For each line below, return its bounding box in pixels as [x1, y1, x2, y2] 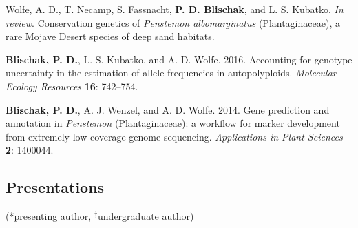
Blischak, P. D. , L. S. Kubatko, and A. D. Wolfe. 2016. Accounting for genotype [6, 52, 352, 66]
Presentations [6, 176, 105, 198]
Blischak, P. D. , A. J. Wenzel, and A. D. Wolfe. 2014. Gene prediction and [6, 102, 330, 116]
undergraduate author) [98, 209, 194, 223]
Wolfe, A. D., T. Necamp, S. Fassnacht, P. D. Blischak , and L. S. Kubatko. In [6, 2, 344, 16]
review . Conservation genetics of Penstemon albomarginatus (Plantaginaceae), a [6, 15, 340, 30]
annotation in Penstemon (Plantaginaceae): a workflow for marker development [6, 116, 340, 130]
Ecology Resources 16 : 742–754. [6, 79, 138, 93]
